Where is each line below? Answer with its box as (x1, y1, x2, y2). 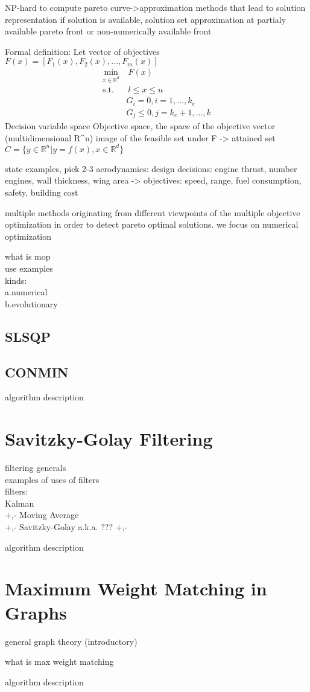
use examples (5, 262, 53, 275)
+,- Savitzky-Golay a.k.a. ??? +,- (5, 521, 128, 533)
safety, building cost (5, 186, 78, 199)
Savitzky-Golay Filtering (5, 426, 213, 451)
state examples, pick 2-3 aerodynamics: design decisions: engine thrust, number (5, 162, 297, 175)
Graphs (5, 600, 67, 624)
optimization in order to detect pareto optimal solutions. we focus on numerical (5, 218, 299, 231)
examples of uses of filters (5, 473, 100, 485)
